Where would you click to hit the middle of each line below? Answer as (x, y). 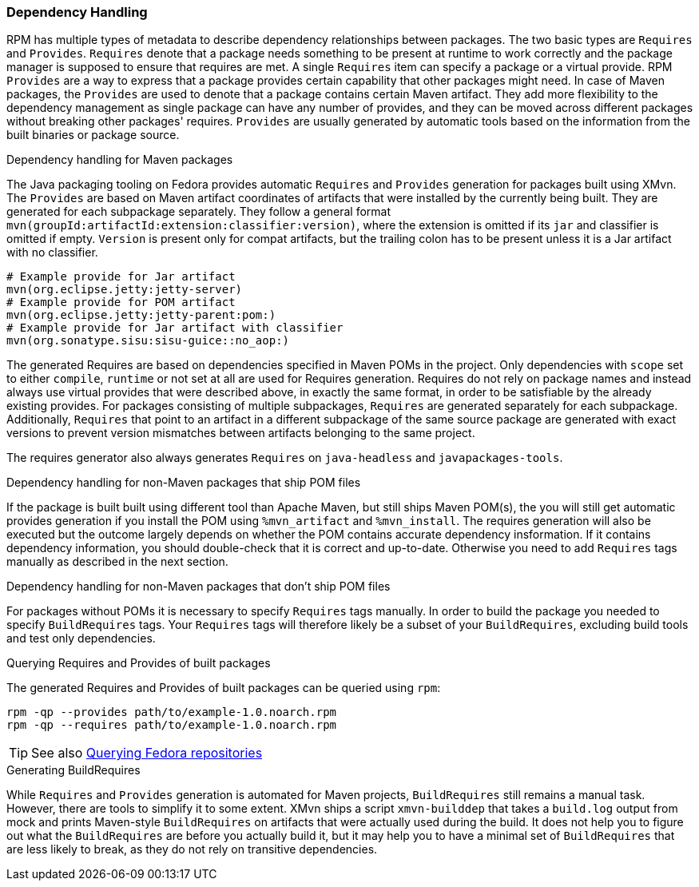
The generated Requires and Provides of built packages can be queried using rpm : (224, 688)
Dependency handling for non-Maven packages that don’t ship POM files (199, 587)
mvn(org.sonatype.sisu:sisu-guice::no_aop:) (148, 341)
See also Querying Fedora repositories (147, 753)
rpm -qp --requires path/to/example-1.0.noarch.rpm (172, 725)
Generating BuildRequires (73, 770)
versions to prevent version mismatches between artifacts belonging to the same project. (241, 433)
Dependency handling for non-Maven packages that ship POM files (184, 483)
